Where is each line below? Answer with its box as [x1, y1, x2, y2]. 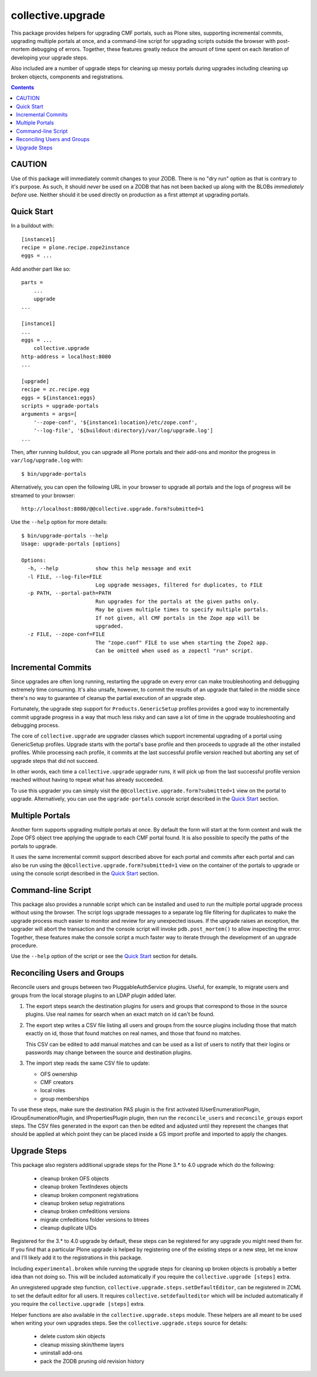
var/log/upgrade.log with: [11, 456, 83, 464]
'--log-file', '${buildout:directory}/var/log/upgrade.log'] [33, 427, 214, 434]
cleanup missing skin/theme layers [40, 1341, 124, 1348]
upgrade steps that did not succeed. [11, 757, 99, 764]
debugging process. [11, 722, 60, 729]
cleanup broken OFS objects [40, 1175, 109, 1182]
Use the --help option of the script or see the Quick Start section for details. [11, 953, 198, 960]
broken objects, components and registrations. [11, 73, 124, 80]
